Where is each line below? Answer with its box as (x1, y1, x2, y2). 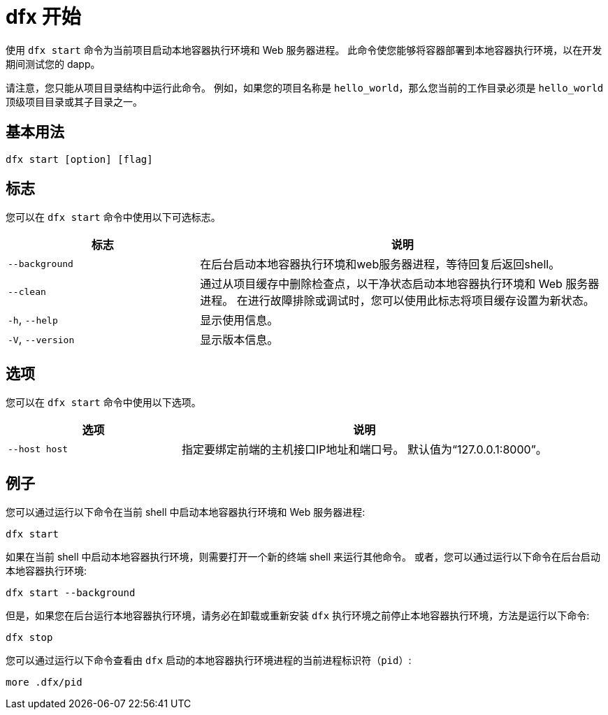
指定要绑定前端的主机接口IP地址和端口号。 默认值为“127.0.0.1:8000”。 (181, 442, 547, 457)
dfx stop (6, 632, 53, 644)
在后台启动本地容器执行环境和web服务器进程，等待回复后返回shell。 (200, 257, 560, 272)
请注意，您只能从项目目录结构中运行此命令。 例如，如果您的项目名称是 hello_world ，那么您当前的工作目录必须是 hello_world (6, 81, 604, 94)
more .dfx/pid (6, 677, 82, 688)
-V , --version (8, 332, 75, 347)
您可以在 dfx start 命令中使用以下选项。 (6, 396, 201, 409)
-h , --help (8, 312, 58, 327)
